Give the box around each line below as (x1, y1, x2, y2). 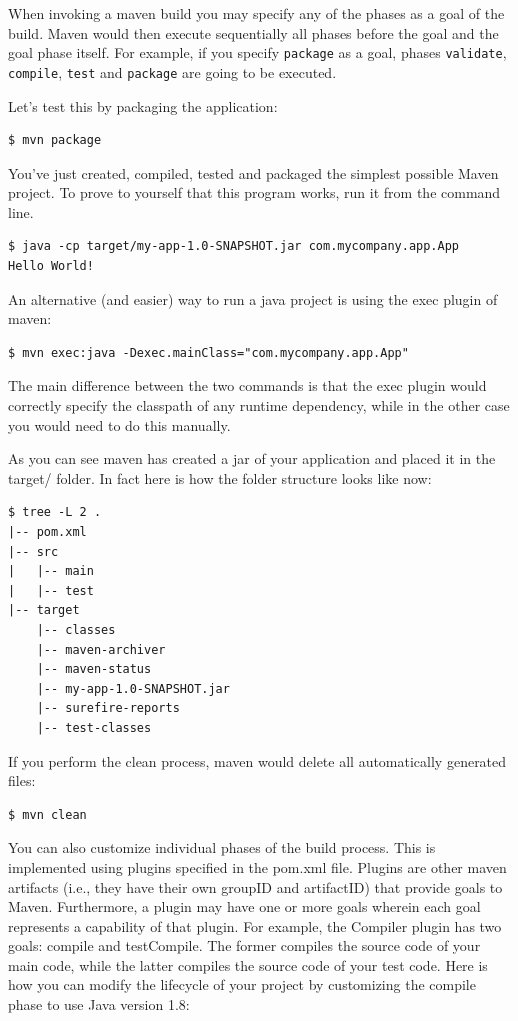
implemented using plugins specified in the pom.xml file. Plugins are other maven (8, 856, 507, 877)
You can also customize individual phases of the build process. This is (8, 837, 436, 858)
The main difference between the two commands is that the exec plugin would (8, 375, 487, 396)
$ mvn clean (8, 807, 87, 822)
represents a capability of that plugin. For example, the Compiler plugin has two (8, 915, 502, 936)
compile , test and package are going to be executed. (8, 61, 337, 82)
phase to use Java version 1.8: (8, 994, 190, 1015)
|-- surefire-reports (36, 701, 180, 716)
